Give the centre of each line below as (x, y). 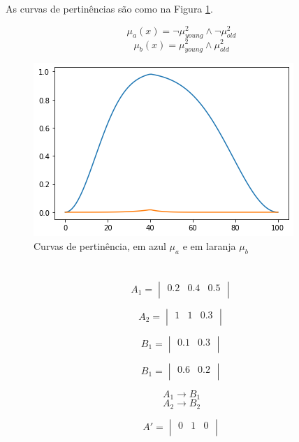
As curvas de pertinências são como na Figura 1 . (109, 8)
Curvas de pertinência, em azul (100, 245)
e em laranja (209, 245)
